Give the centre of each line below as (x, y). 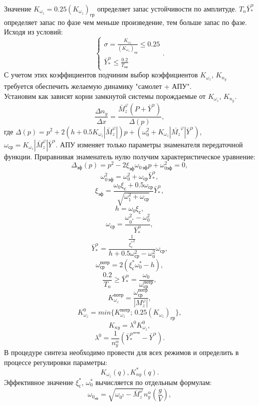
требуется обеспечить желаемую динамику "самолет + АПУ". (98, 86)
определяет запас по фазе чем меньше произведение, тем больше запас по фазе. (126, 22)
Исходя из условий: (33, 32)
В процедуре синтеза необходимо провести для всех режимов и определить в (122, 352)
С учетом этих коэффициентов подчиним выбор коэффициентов (101, 75)
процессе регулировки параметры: (56, 362)
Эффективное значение (39, 382)
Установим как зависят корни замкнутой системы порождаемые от (105, 96)
